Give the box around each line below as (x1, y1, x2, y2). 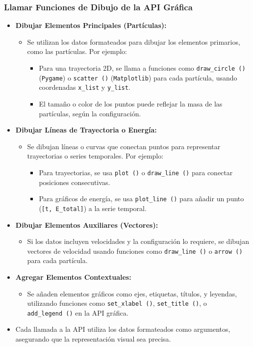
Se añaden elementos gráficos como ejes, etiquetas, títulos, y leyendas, (27, 288, 237, 298)
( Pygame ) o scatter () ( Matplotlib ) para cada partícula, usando (39, 72, 237, 82)
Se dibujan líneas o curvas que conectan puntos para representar (27, 141, 221, 151)
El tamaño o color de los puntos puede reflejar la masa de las (39, 98, 223, 108)
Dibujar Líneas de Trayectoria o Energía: (15, 125, 157, 135)
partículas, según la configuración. (39, 108, 141, 118)
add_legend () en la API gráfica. (27, 307, 128, 318)
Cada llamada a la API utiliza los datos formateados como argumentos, (15, 324, 230, 334)
